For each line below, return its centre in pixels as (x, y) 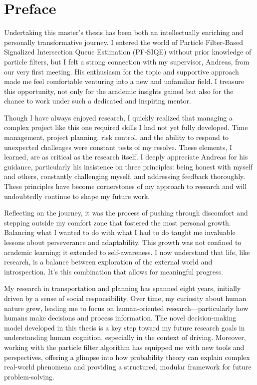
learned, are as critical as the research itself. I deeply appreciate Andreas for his (126, 157)
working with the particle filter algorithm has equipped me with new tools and (124, 347)
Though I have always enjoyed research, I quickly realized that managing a (118, 117)
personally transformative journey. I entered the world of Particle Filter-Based (124, 42)
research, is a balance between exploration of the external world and (108, 262)
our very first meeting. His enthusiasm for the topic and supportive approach (122, 71)
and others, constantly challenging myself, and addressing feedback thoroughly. (125, 176)
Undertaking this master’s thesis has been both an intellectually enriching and (124, 32)
